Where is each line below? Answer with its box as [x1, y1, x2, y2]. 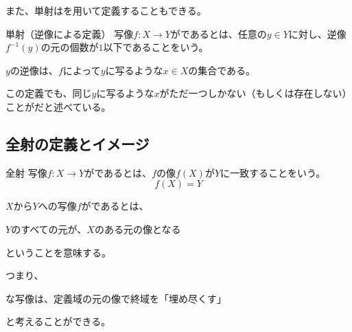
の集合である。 [188, 63, 256, 77]
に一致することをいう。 [220, 165, 326, 179]
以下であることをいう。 [103, 40, 209, 54]
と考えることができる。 [5, 314, 111, 329]
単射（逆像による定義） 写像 [5, 26, 134, 41]
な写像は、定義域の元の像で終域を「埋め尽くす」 [5, 291, 226, 305]
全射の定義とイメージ [5, 133, 150, 154]
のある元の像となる [94, 221, 181, 236]
